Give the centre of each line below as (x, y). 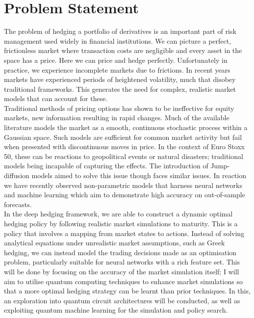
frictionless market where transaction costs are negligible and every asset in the (123, 50)
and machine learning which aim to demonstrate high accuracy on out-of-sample (125, 195)
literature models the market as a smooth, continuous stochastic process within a (126, 127)
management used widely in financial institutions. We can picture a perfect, (118, 40)
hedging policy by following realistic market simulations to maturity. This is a (121, 223)
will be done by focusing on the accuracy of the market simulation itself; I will (122, 271)
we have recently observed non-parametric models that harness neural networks (123, 185)
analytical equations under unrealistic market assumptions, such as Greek (114, 243)
